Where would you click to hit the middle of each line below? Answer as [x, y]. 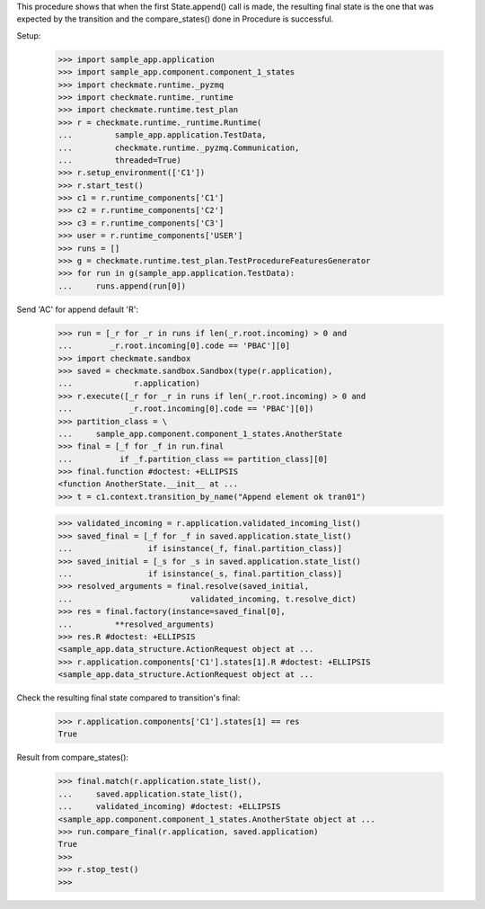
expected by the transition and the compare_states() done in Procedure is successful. [175, 19]
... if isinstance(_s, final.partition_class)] [200, 574]
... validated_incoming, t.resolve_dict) [207, 599]
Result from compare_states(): [73, 757]
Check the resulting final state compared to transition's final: [128, 698]
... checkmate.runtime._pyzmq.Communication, [179, 147]
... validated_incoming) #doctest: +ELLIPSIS [169, 807]
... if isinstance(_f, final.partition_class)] [200, 549]
